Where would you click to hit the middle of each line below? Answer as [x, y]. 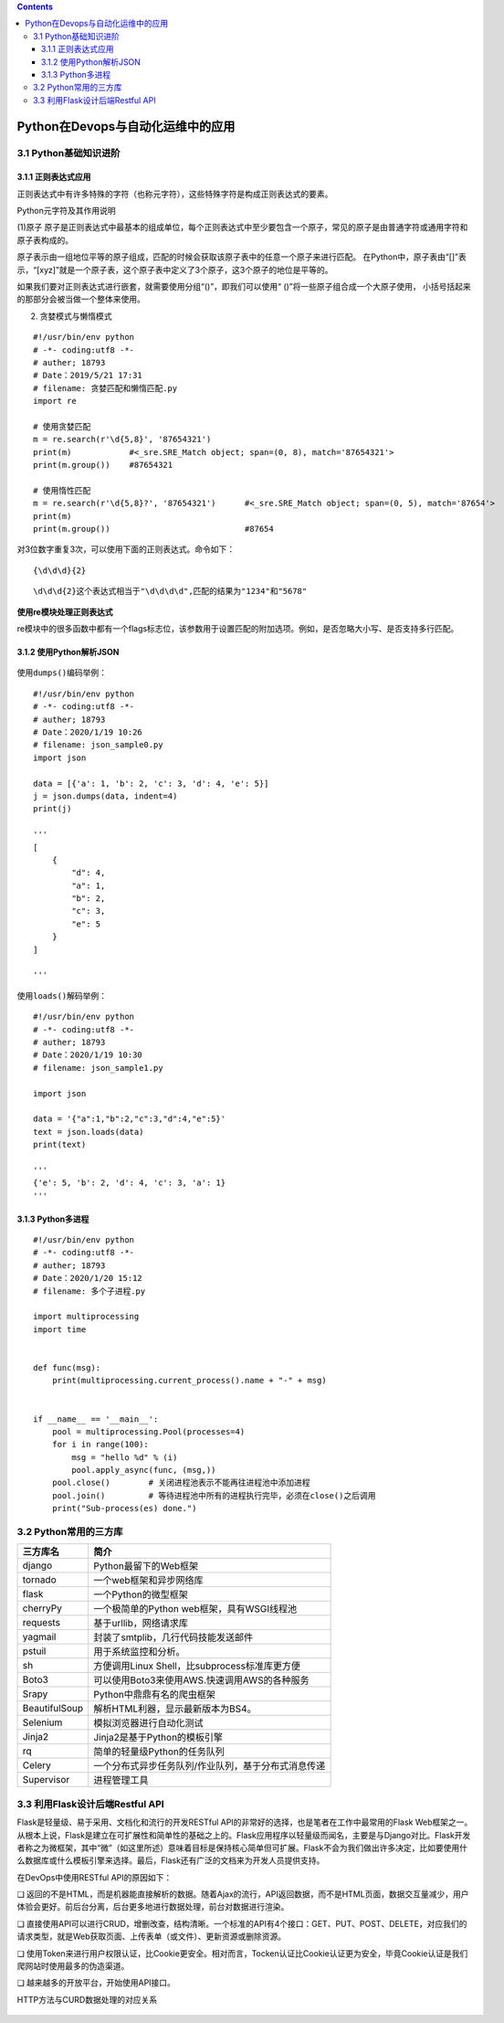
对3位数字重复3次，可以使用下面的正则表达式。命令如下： [126, 549]
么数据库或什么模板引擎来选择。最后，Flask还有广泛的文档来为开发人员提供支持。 [171, 1860]
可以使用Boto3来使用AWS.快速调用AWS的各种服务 [201, 1680]
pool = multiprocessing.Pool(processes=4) [148, 1431]
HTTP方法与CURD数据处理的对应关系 [87, 1999]
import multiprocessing [86, 1317]
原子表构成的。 [45, 240]
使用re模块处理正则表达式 [65, 611]
